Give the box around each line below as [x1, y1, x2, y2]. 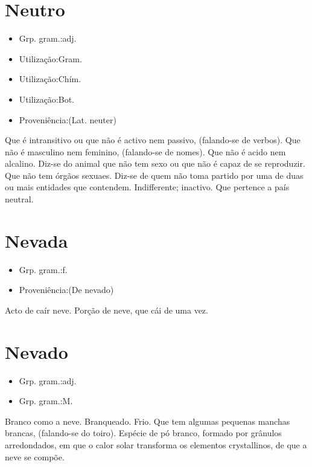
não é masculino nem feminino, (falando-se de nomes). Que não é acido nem [5, 145, 286, 158]
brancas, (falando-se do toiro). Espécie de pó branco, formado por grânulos [5, 427, 282, 439]
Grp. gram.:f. [19, 263, 68, 275]
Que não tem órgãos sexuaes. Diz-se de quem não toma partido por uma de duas [5, 169, 304, 181]
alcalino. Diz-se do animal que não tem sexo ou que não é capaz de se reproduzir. [5, 157, 305, 170]
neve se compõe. [5, 450, 65, 463]
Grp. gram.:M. [19, 395, 73, 407]
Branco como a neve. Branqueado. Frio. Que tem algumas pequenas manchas [5, 414, 290, 427]
